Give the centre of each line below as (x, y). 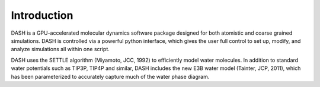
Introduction (42, 15)
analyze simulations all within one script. (60, 49)
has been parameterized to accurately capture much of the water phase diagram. (110, 76)
